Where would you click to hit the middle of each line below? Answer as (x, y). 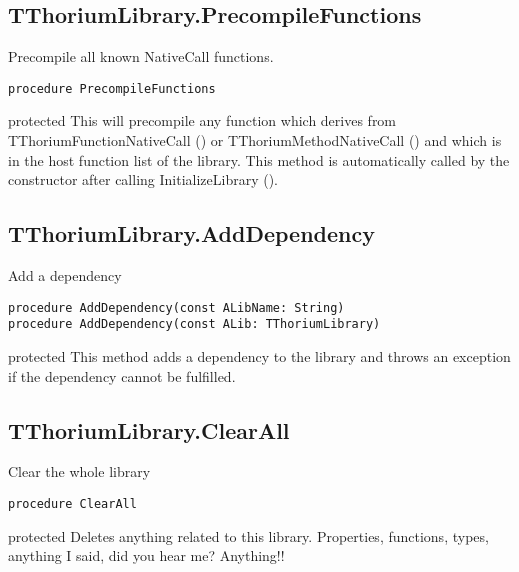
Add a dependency (65, 275)
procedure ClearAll (72, 503)
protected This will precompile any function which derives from (202, 120)
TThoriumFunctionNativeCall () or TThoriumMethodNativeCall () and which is (255, 140)
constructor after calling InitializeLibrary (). (143, 179)
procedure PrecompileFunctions (112, 88)
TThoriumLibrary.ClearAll (149, 429)
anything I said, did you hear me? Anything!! (146, 555)
